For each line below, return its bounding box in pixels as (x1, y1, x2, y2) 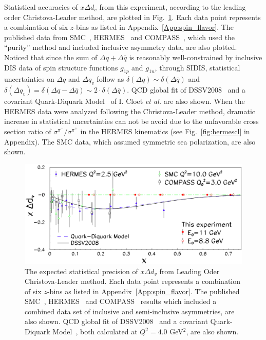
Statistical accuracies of (4, 2, 78, 12)
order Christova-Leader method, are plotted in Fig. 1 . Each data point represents (4, 11, 261, 22)
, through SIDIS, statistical (155, 62, 240, 73)
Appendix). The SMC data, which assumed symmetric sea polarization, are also (4, 136, 256, 147)
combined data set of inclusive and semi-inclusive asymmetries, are (25, 306, 235, 316)
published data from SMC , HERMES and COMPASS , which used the (4, 31, 235, 42)
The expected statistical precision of (25, 265, 138, 276)
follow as (97, 74, 124, 84)
